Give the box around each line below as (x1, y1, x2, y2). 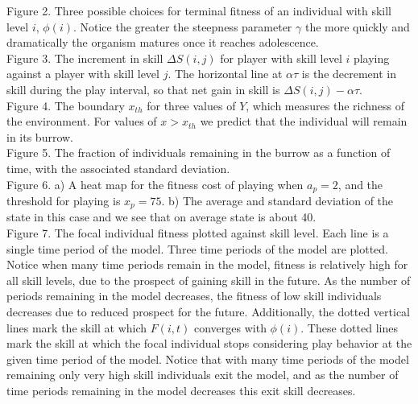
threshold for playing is (6, 192, 121, 208)
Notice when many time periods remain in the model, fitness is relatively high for (6, 256, 408, 273)
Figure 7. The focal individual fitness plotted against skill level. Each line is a (6, 225, 389, 241)
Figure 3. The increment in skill (6, 49, 163, 66)
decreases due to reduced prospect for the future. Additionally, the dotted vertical (6, 303, 410, 319)
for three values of (147, 97, 236, 113)
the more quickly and (304, 18, 410, 35)
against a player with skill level (6, 65, 159, 82)
